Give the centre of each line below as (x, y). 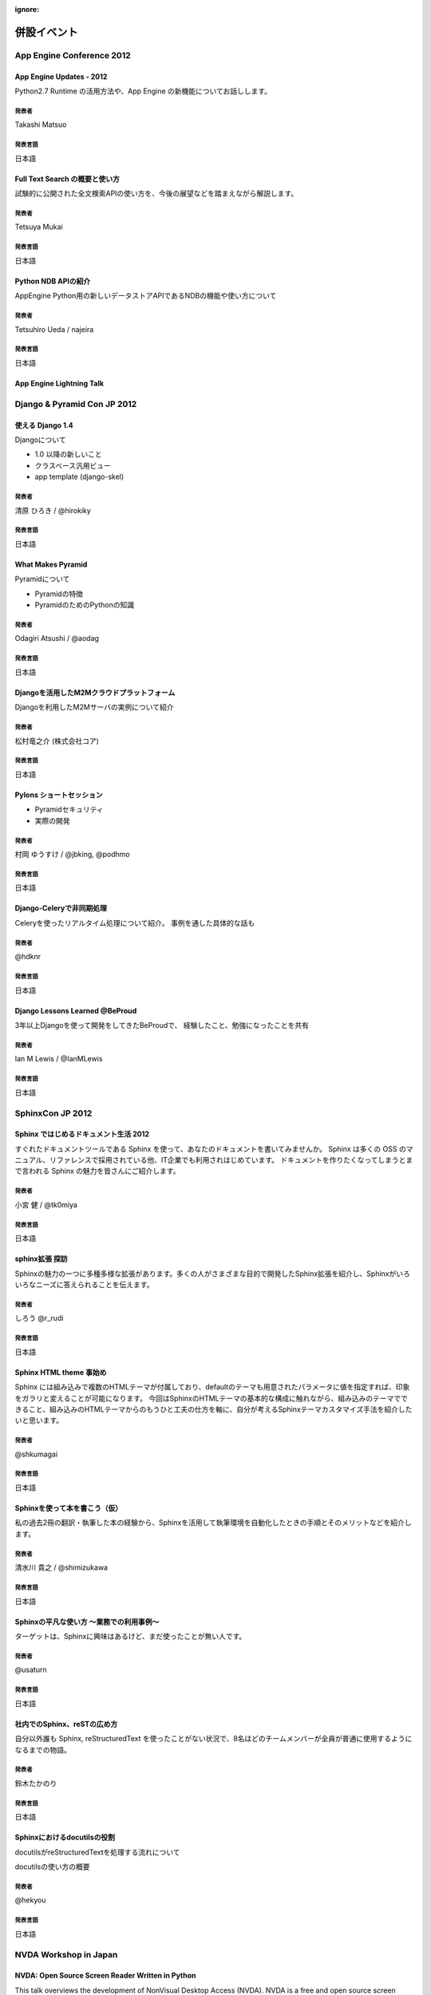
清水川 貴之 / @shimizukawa (61, 1567)
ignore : (27, 9)
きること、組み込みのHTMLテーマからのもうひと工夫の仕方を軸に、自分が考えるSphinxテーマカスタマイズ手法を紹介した (214, 1409)
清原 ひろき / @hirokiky (53, 510)
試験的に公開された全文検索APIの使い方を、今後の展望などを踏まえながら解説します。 (156, 194)
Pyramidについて (42, 579)
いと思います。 (39, 1420)
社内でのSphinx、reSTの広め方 (66, 1724)
